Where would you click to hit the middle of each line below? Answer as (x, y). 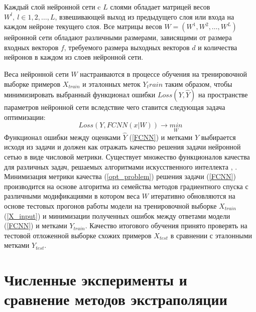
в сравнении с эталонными (211, 235)
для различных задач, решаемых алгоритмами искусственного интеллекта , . (121, 166)
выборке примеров (32, 84)
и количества (218, 47)
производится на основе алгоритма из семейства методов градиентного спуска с (126, 186)
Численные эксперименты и (96, 280)
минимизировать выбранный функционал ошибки (80, 95)
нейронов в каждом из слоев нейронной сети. (74, 57)
